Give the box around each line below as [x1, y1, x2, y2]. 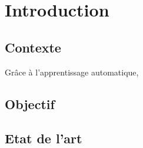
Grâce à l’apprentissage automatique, [5, 65, 139, 78]
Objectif [5, 94, 55, 113]
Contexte [5, 38, 61, 56]
